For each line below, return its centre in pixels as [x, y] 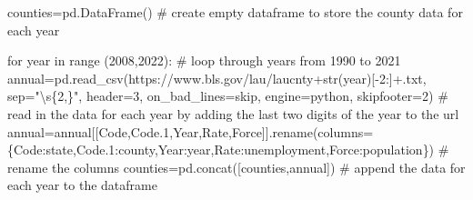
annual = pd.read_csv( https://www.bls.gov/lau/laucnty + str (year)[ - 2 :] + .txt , [217, 78]
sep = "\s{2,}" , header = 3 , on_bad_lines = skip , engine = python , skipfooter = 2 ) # [228, 96]
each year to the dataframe [82, 185]
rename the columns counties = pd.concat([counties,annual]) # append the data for [236, 167]
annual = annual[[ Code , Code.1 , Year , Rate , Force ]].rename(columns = [191, 131]
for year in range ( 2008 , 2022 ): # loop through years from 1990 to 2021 [204, 60]
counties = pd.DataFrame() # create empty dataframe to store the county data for [235, 12]
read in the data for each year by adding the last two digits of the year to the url [233, 113]
